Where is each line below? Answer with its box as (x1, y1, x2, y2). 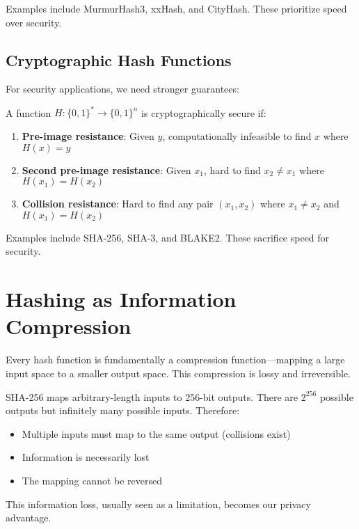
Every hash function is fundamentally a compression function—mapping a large (6, 352, 345, 367)
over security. (6, 15, 62, 29)
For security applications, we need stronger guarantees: (6, 81, 239, 96)
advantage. (6, 510, 51, 525)
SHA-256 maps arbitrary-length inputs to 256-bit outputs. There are (6, 389, 298, 404)
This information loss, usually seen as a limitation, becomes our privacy (6, 496, 311, 511)
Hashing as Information (6, 285, 237, 313)
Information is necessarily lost (22, 450, 150, 464)
